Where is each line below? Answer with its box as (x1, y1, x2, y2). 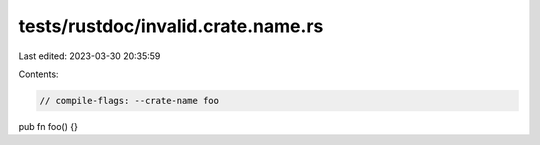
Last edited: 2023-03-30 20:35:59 (18, 50, 161, 62)
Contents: (18, 68, 59, 80)
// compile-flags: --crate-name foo (39, 95, 220, 106)
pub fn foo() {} (18, 120, 79, 132)
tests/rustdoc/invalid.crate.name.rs (18, 15, 324, 37)
